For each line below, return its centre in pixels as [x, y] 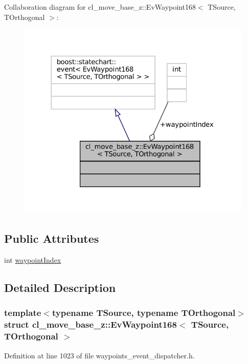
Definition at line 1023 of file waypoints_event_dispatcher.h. [99, 355]
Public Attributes [52, 238]
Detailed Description [60, 288]
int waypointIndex [33, 260]
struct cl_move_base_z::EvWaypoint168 [91, 324]
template [23, 313]
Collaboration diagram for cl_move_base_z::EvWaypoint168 [100, 7]
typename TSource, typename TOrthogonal [144, 313]
